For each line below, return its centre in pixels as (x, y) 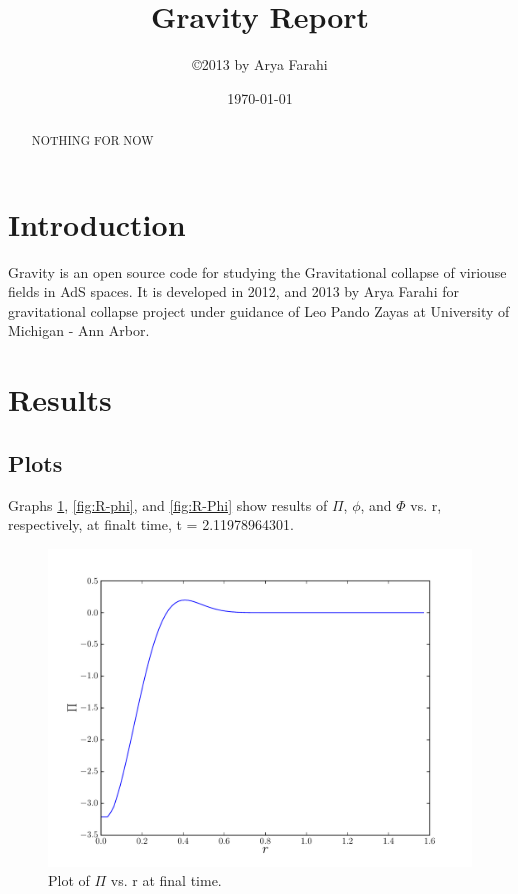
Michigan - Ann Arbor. (79, 330)
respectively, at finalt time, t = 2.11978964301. (151, 524)
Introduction (97, 223)
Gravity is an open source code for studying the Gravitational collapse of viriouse (257, 271)
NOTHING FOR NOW (92, 140)
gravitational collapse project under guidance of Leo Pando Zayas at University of (259, 310)
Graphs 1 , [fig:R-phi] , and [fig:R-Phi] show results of (168, 504)
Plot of (69, 880)
